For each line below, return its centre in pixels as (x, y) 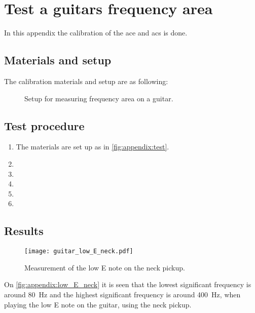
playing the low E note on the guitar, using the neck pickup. (98, 304)
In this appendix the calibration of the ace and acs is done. (96, 33)
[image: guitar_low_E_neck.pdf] (79, 251)
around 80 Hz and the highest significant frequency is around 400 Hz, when (122, 294)
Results (24, 231)
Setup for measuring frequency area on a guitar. (99, 98)
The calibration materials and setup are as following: (86, 81)
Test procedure (44, 125)
